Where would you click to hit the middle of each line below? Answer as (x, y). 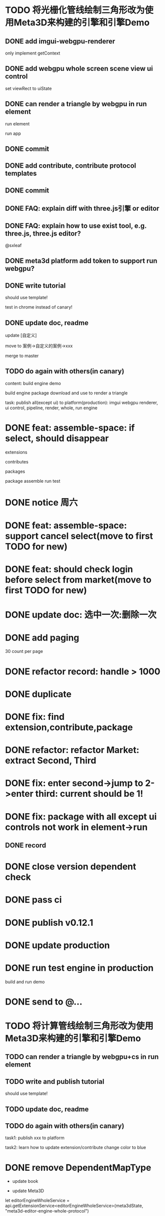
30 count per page (24, 651)
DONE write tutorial (35, 286)
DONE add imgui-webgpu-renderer (60, 41)
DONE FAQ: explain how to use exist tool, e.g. (76, 225)
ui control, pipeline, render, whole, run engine (51, 408)
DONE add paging (42, 638)
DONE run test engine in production (80, 968)
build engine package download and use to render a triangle (66, 393)
